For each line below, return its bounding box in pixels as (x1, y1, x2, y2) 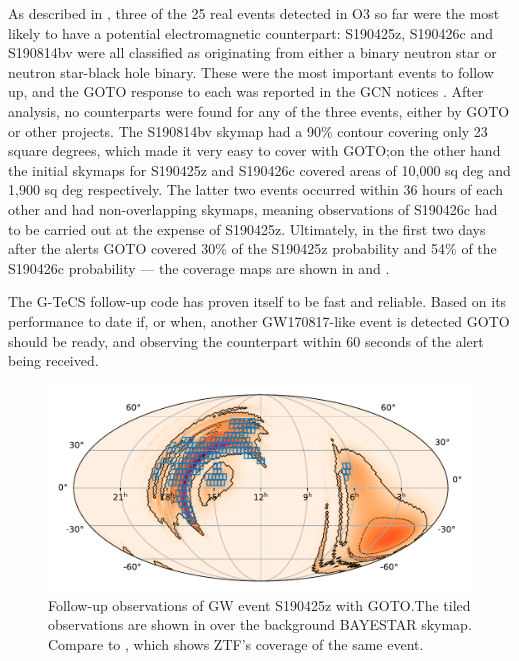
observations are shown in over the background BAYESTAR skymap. (48, 614, 472, 635)
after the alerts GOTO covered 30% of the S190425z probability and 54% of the (8, 238, 497, 259)
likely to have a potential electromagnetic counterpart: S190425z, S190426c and (8, 22, 494, 43)
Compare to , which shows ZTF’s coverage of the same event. (48, 634, 424, 655)
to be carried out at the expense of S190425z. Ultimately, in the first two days (8, 218, 486, 239)
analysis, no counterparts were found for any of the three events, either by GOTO (8, 100, 510, 121)
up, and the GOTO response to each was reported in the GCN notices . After (8, 81, 484, 102)
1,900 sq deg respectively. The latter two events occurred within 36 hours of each (8, 179, 504, 200)
